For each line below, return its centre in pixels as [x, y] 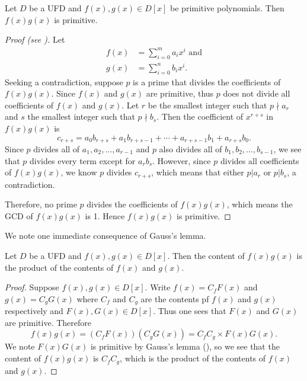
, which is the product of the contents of [193, 358]
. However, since [182, 160]
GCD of [19, 215]
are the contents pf [175, 298]
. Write [158, 287]
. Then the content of [206, 256]
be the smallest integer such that [207, 105]
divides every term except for [83, 160]
